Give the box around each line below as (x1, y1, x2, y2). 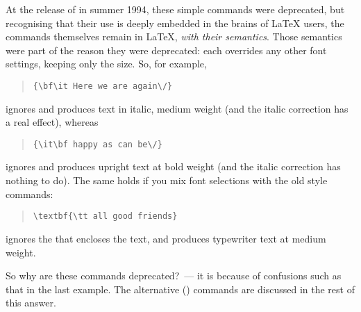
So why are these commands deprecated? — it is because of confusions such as (6, 268, 342, 283)
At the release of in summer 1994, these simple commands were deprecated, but (6, 2, 345, 16)
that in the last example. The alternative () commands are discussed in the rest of (6, 281, 355, 296)
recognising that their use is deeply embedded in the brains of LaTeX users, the (6, 15, 344, 30)
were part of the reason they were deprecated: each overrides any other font (6, 42, 327, 57)
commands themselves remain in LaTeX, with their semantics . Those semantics (6, 29, 342, 44)
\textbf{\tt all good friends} (33, 211, 178, 222)
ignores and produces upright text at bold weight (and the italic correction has (6, 159, 341, 174)
